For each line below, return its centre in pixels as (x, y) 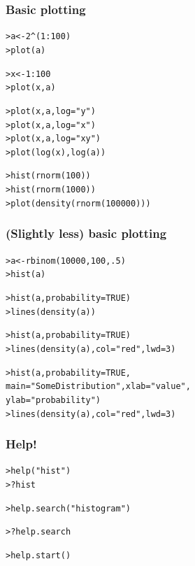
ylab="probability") (53, 400)
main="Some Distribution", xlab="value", (98, 387)
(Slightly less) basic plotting (86, 233)
